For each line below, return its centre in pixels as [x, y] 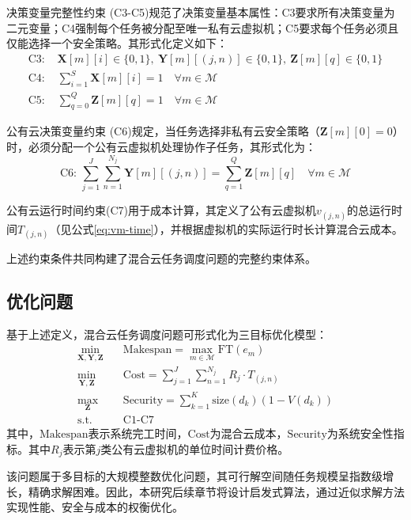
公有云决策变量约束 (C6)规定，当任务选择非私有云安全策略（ [163, 131]
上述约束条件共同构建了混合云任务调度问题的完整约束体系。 [161, 258]
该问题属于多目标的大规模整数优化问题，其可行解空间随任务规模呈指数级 [194, 476]
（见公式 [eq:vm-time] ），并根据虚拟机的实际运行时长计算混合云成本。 [226, 228]
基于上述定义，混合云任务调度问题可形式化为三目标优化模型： [167, 334]
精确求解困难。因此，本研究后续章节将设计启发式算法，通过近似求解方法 [216, 491]
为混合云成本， [249, 433]
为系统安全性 [360, 433]
